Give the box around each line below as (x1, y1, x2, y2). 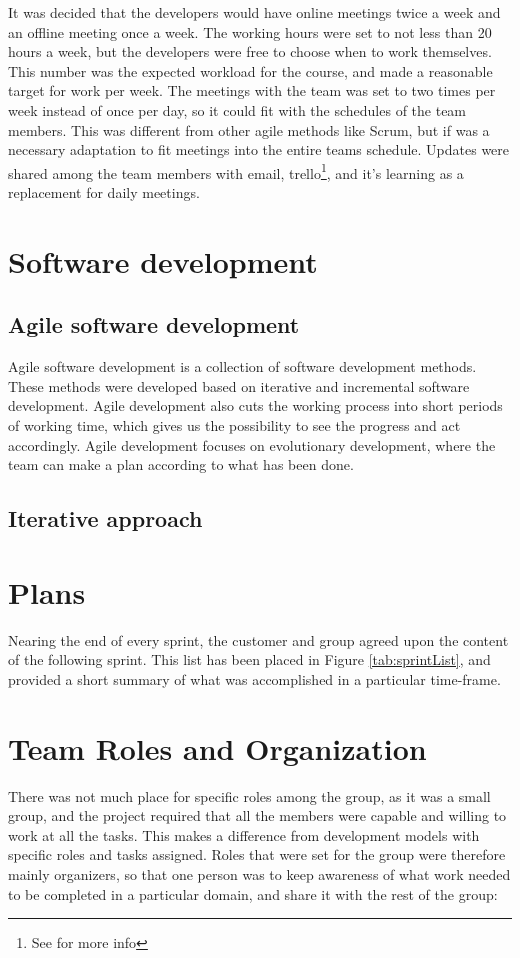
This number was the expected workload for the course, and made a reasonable (8, 60, 493, 81)
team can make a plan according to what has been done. (8, 454, 354, 475)
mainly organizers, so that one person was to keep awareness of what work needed (8, 863, 511, 884)
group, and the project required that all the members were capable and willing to (8, 805, 507, 826)
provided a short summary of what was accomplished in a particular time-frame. (8, 668, 501, 689)
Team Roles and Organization (8, 727, 427, 768)
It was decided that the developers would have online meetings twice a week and (8, 2, 501, 22)
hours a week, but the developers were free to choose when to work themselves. (8, 41, 492, 62)
